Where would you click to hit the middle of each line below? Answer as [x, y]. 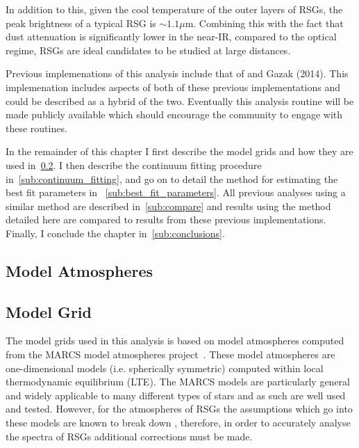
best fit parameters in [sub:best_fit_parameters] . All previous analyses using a [176, 192]
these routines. [36, 128]
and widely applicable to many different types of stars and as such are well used [176, 395]
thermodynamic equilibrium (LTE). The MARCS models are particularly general [178, 382]
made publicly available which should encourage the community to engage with [174, 114]
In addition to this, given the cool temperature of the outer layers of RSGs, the [174, 9]
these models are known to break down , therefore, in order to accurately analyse [178, 423]
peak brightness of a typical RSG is [81, 23]
